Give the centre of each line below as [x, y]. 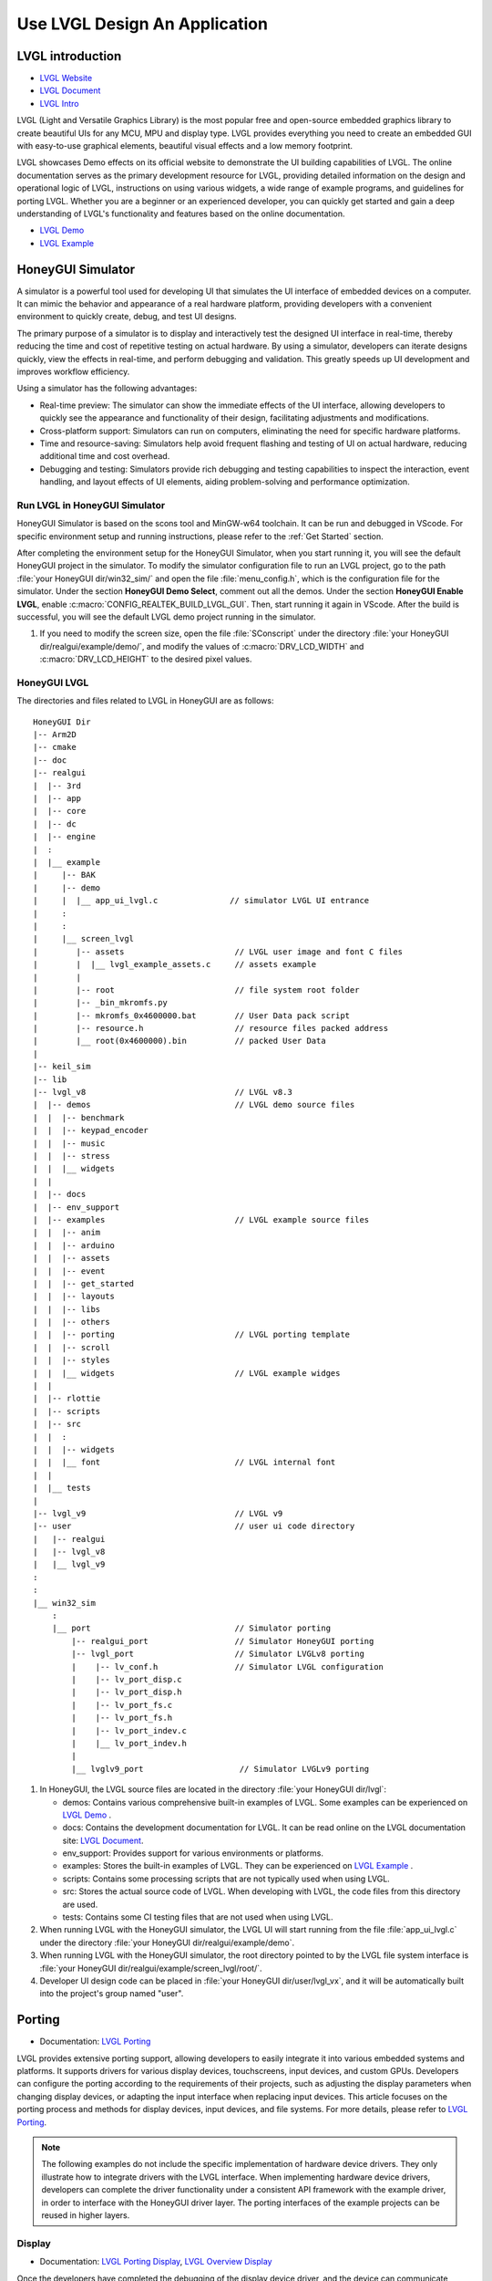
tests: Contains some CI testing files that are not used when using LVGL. [198, 1917]
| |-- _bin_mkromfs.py [101, 1003]
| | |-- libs [67, 1309]
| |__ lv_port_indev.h [129, 1743]
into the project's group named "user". [112, 1994]
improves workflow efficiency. [73, 371]
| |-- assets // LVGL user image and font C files [218, 952]
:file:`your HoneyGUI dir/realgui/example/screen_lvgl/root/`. [151, 1968]
